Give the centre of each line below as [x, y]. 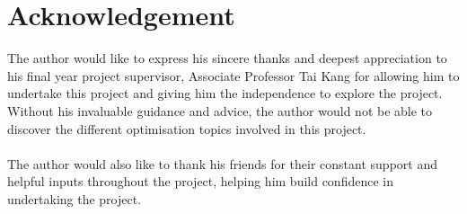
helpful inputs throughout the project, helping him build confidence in [200, 181]
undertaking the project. [75, 198]
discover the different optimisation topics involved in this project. [187, 128]
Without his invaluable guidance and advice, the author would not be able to [220, 110]
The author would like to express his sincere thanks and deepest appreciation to [227, 58]
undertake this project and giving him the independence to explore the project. [225, 93]
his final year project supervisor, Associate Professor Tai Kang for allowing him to [233, 75]
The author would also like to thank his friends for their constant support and [222, 163]
